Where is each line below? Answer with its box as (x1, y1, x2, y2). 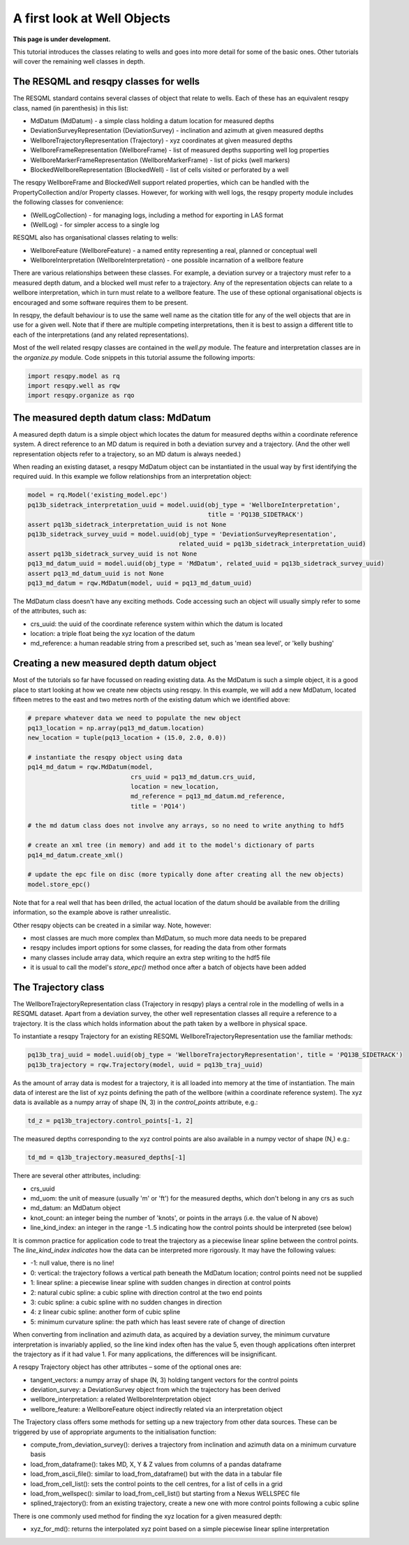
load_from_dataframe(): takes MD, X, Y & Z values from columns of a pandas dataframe (30, 1460, 282, 1468)
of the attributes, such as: (13, 607, 87, 615)
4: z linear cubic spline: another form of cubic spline (30, 1307, 181, 1316)
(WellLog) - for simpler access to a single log (30, 220, 160, 229)
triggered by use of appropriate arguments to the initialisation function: (13, 1428, 216, 1436)
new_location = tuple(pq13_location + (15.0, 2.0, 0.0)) (27, 734, 227, 741)
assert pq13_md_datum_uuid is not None (27, 570, 164, 577)
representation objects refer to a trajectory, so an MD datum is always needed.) (13, 449, 241, 458)
